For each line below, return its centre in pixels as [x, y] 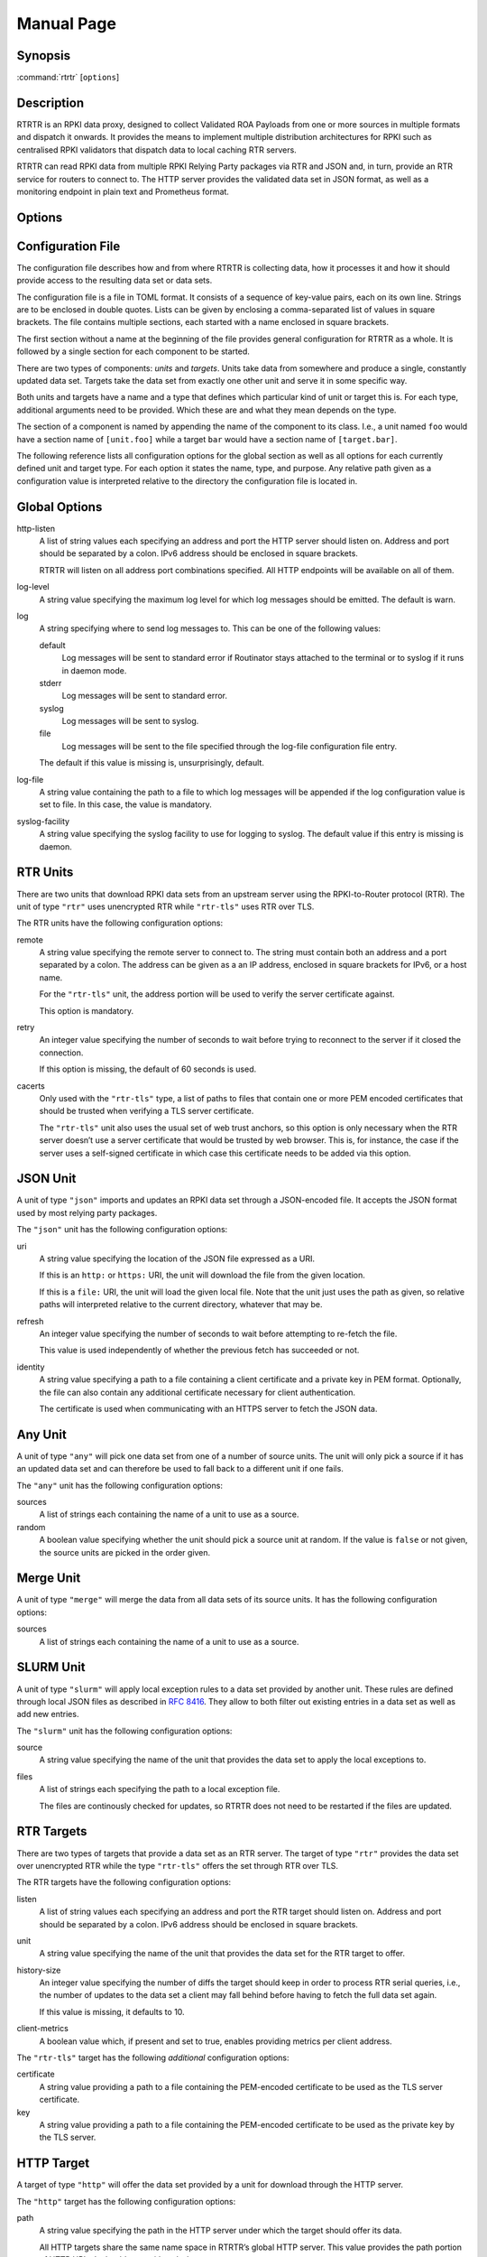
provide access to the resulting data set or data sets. [115, 281]
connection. [61, 1053]
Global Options [60, 507]
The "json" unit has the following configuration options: [122, 1230]
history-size [39, 1970]
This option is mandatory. [87, 1010]
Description [51, 102]
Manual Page [67, 23]
